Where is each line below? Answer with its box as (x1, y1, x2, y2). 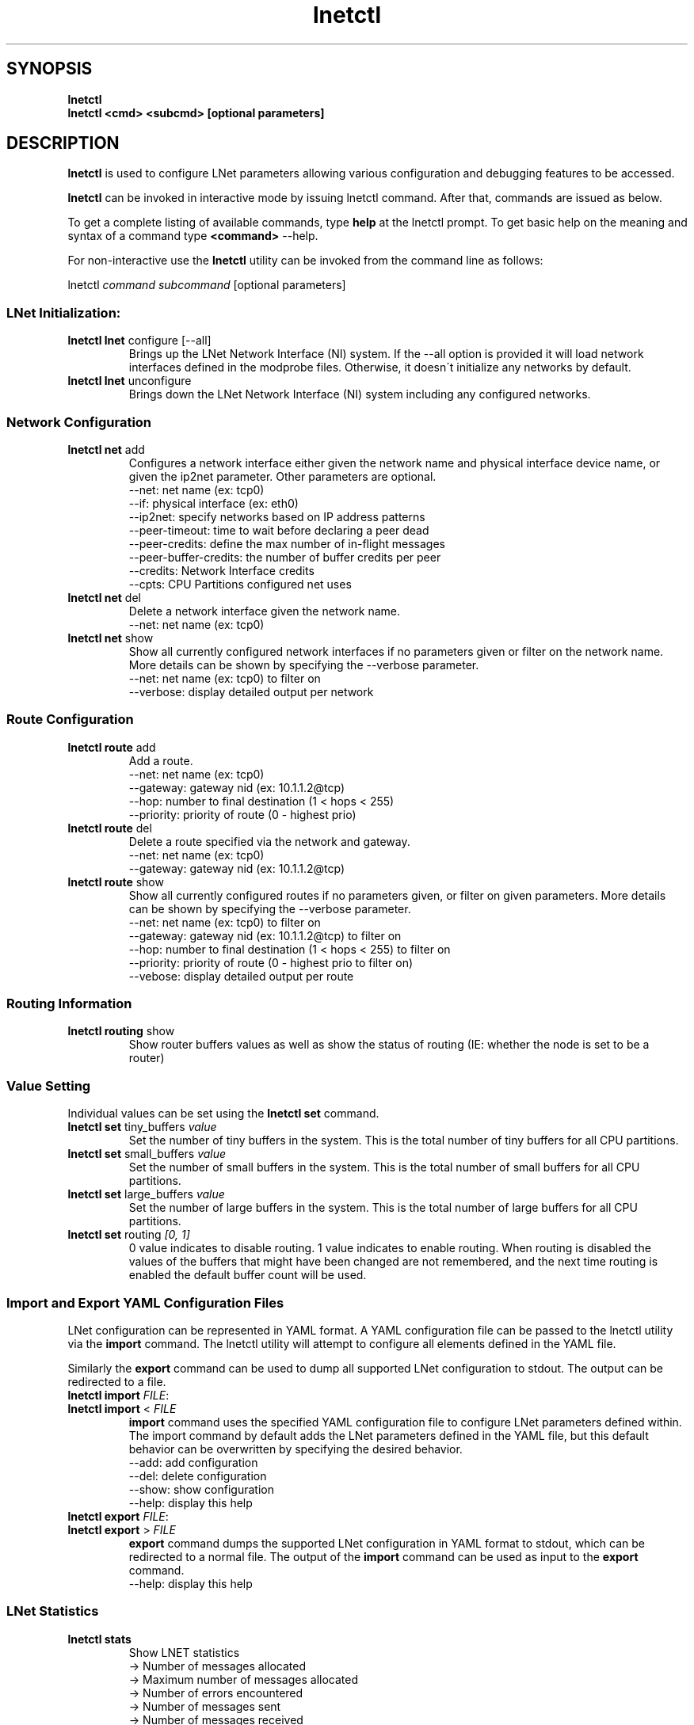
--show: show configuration (128, 1482, 274, 1496)
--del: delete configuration (128, 1468, 267, 1483)
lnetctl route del (67, 821, 152, 835)
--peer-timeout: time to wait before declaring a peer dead (128, 523, 429, 537)
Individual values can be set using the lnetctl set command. (67, 1106, 379, 1121)
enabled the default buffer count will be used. (128, 1268, 367, 1282)
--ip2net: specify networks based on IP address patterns (128, 509, 425, 524)
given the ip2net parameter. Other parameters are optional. (128, 469, 437, 483)
